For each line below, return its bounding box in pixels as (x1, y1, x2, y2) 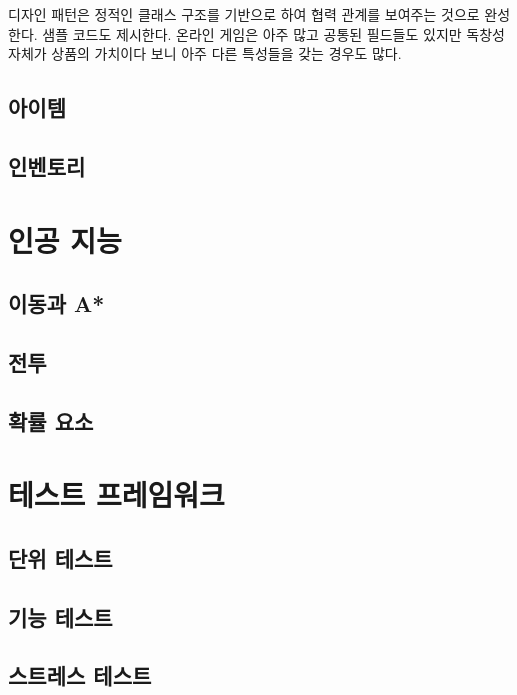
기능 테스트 (8, 601, 113, 632)
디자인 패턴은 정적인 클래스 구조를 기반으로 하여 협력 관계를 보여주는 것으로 (8, 4, 480, 24)
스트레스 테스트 (8, 660, 152, 691)
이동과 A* (8, 288, 105, 319)
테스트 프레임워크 (8, 474, 225, 515)
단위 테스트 (8, 542, 113, 573)
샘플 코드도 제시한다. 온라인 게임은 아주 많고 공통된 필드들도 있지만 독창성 (42, 23, 505, 44)
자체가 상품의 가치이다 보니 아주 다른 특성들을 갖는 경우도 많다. (8, 43, 402, 64)
